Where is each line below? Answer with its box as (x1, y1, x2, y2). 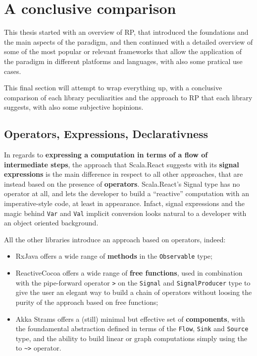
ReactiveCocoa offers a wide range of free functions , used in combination (15, 268, 243, 278)
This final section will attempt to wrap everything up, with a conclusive (4, 82, 222, 93)
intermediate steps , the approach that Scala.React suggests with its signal (4, 159, 239, 169)
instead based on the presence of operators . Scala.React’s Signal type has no (4, 178, 240, 189)
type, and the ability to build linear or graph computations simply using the (15, 333, 247, 343)
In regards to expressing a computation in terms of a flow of (4, 149, 208, 160)
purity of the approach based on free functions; (15, 296, 158, 307)
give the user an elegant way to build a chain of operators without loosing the (15, 287, 252, 297)
